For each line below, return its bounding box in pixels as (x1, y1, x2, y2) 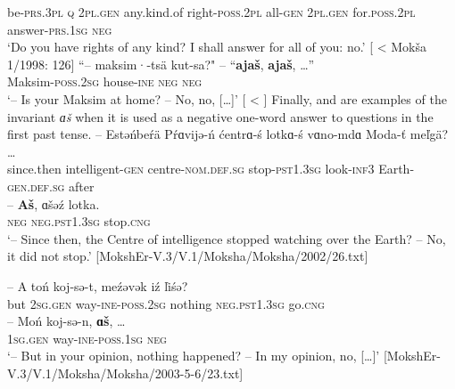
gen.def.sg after (7, 176, 95, 195)
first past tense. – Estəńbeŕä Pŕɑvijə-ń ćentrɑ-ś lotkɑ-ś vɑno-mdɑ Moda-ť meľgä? (7, 125, 449, 143)
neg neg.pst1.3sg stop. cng (7, 212, 151, 231)
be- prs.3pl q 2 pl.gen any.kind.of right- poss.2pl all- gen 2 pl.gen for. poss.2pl (7, 3, 416, 20)
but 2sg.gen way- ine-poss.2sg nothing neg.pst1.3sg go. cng (7, 294, 325, 312)
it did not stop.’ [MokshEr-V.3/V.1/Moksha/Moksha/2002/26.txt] (7, 247, 368, 265)
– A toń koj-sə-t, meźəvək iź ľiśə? (7, 276, 188, 295)
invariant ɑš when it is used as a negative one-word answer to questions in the (7, 107, 434, 126)
